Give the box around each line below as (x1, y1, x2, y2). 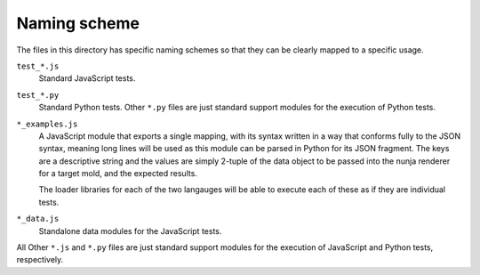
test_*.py (16, 90, 60, 100)
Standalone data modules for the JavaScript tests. (38, 225, 222, 236)
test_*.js (16, 61, 60, 71)
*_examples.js (16, 118, 78, 129)
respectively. (16, 255, 64, 265)
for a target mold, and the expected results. (38, 168, 197, 179)
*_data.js (16, 214, 60, 224)
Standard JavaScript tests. (38, 73, 136, 84)
